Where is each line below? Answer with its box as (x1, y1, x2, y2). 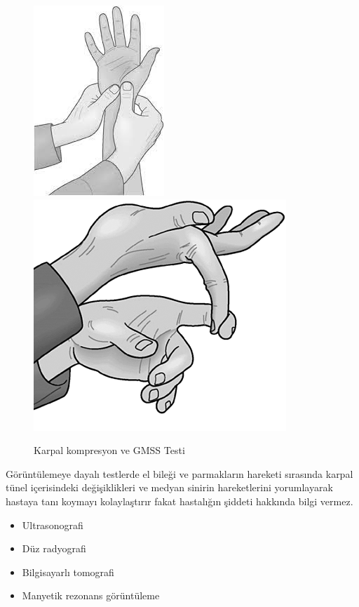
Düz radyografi (22, 541, 86, 556)
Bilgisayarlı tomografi (22, 564, 114, 579)
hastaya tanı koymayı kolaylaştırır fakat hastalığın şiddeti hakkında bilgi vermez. (6, 493, 353, 508)
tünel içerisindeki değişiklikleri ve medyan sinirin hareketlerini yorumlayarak (6, 480, 333, 495)
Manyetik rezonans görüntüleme (22, 588, 160, 603)
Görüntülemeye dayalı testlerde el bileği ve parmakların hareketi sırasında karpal (6, 466, 353, 481)
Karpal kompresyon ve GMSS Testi (34, 443, 185, 458)
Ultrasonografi (22, 517, 83, 532)
